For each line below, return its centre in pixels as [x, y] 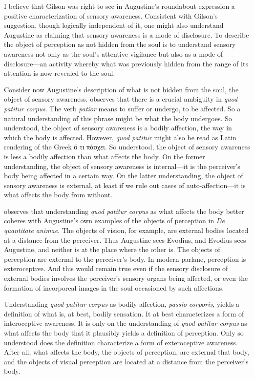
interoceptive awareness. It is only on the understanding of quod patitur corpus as [126, 323]
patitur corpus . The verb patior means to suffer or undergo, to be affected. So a [122, 108]
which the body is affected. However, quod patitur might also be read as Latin [120, 137]
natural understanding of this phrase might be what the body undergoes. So [118, 118]
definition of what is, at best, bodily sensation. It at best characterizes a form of [124, 313]
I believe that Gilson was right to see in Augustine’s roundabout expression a [119, 6]
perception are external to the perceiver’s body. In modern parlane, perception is [125, 259]
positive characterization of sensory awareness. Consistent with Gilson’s [111, 15]
